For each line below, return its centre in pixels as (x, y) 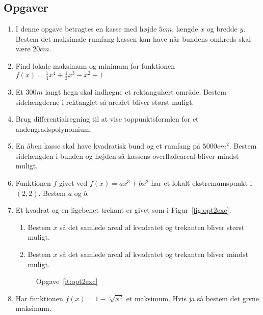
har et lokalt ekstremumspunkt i (202, 183)
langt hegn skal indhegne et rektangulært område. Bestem (136, 91)
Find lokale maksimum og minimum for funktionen (95, 65)
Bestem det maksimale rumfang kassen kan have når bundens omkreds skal (133, 38)
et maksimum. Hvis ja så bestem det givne (193, 298)
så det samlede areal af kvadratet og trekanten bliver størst (152, 227)
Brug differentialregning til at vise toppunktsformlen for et (107, 119)
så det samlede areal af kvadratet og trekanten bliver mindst (154, 254)
